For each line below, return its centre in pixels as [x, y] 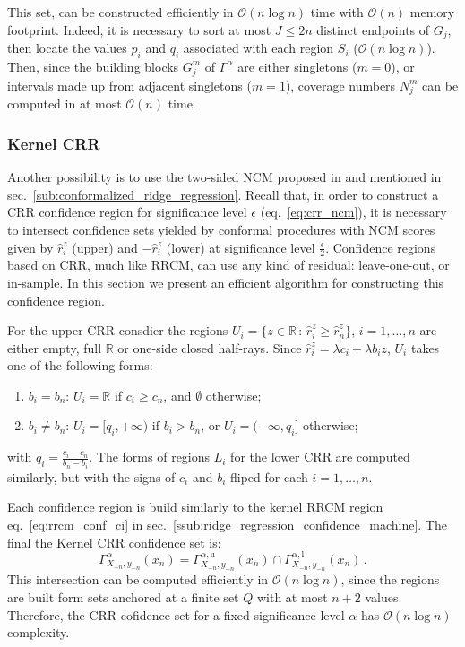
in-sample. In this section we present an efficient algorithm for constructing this [226, 282]
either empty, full [55, 347]
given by [30, 247]
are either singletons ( [297, 66]
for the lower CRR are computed [320, 457]
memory [432, 12]
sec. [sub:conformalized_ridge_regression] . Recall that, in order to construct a [223, 194]
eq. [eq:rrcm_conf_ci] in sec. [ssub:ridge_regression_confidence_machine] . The [227, 524]
